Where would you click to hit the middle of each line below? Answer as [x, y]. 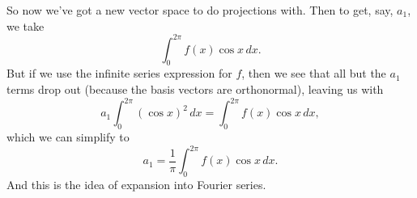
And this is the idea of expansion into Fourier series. [136, 184]
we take [26, 25]
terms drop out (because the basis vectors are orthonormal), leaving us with [195, 89]
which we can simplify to [68, 136]
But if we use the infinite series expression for [119, 73]
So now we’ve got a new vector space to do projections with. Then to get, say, [200, 10]
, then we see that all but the [314, 73]
